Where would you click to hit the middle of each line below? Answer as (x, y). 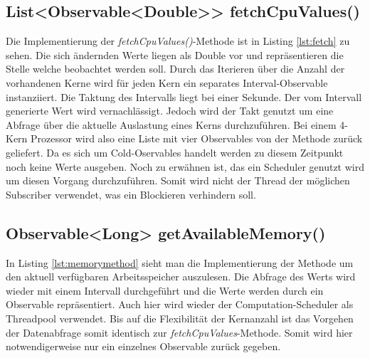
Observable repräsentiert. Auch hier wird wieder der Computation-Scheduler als (180, 304)
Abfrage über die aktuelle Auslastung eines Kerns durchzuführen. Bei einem (171, 124)
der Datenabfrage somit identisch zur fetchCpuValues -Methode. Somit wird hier (179, 332)
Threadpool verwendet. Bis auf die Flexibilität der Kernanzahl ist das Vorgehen (180, 318)
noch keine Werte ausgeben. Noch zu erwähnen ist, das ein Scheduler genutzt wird (185, 166)
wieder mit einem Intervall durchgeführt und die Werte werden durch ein (165, 290)
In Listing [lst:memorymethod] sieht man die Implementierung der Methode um (180, 262)
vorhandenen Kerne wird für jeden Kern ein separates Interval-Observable (167, 82)
